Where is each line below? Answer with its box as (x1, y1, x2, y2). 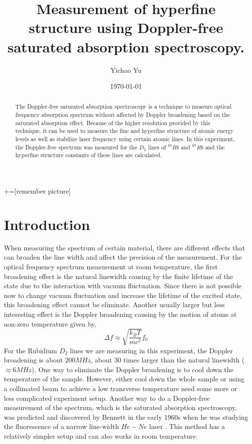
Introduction (4, 214, 90, 234)
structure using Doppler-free (29, 17, 223, 37)
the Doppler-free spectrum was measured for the (15, 143, 137, 151)
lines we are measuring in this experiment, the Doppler (70, 345, 233, 355)
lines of (148, 143, 166, 151)
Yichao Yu (110, 65, 142, 75)
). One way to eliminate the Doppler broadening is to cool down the (31, 364, 234, 374)
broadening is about (4, 355, 63, 365)
